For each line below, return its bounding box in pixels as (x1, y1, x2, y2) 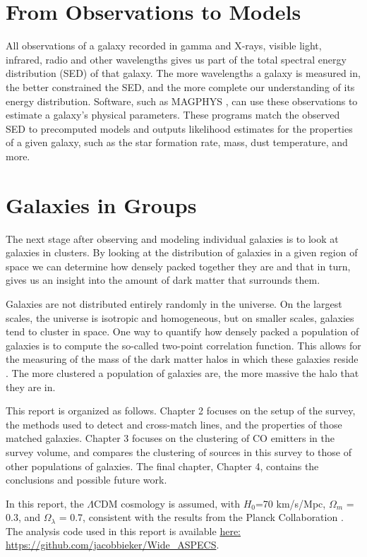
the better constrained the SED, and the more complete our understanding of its (6, 79, 355, 94)
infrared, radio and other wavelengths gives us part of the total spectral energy (6, 52, 347, 66)
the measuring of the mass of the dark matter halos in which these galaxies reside (6, 352, 359, 366)
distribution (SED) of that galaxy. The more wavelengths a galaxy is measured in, (6, 66, 361, 80)
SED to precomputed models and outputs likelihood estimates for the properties (6, 121, 353, 136)
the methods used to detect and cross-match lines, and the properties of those (6, 417, 342, 431)
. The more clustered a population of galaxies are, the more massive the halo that (6, 365, 359, 380)
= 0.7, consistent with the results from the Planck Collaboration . (59, 510, 344, 525)
